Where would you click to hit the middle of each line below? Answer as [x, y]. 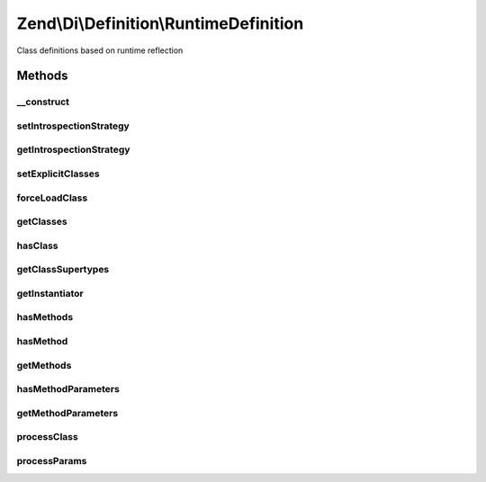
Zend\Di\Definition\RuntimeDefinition [160, 23]
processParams [52, 460]
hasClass [37, 245]
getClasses [42, 222]
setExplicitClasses [58, 174]
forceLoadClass [52, 198]
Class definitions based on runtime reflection [100, 50]
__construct [43, 102]
